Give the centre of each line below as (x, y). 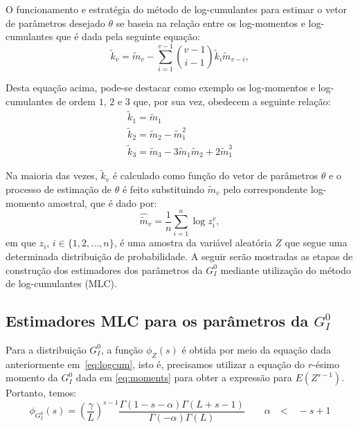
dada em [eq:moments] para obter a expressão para (184, 377)
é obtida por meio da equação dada (257, 349)
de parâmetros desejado (55, 22)
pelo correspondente (266, 189)
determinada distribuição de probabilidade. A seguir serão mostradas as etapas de (179, 256)
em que (21, 243)
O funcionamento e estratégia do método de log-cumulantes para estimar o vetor (177, 9)
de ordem (76, 101)
